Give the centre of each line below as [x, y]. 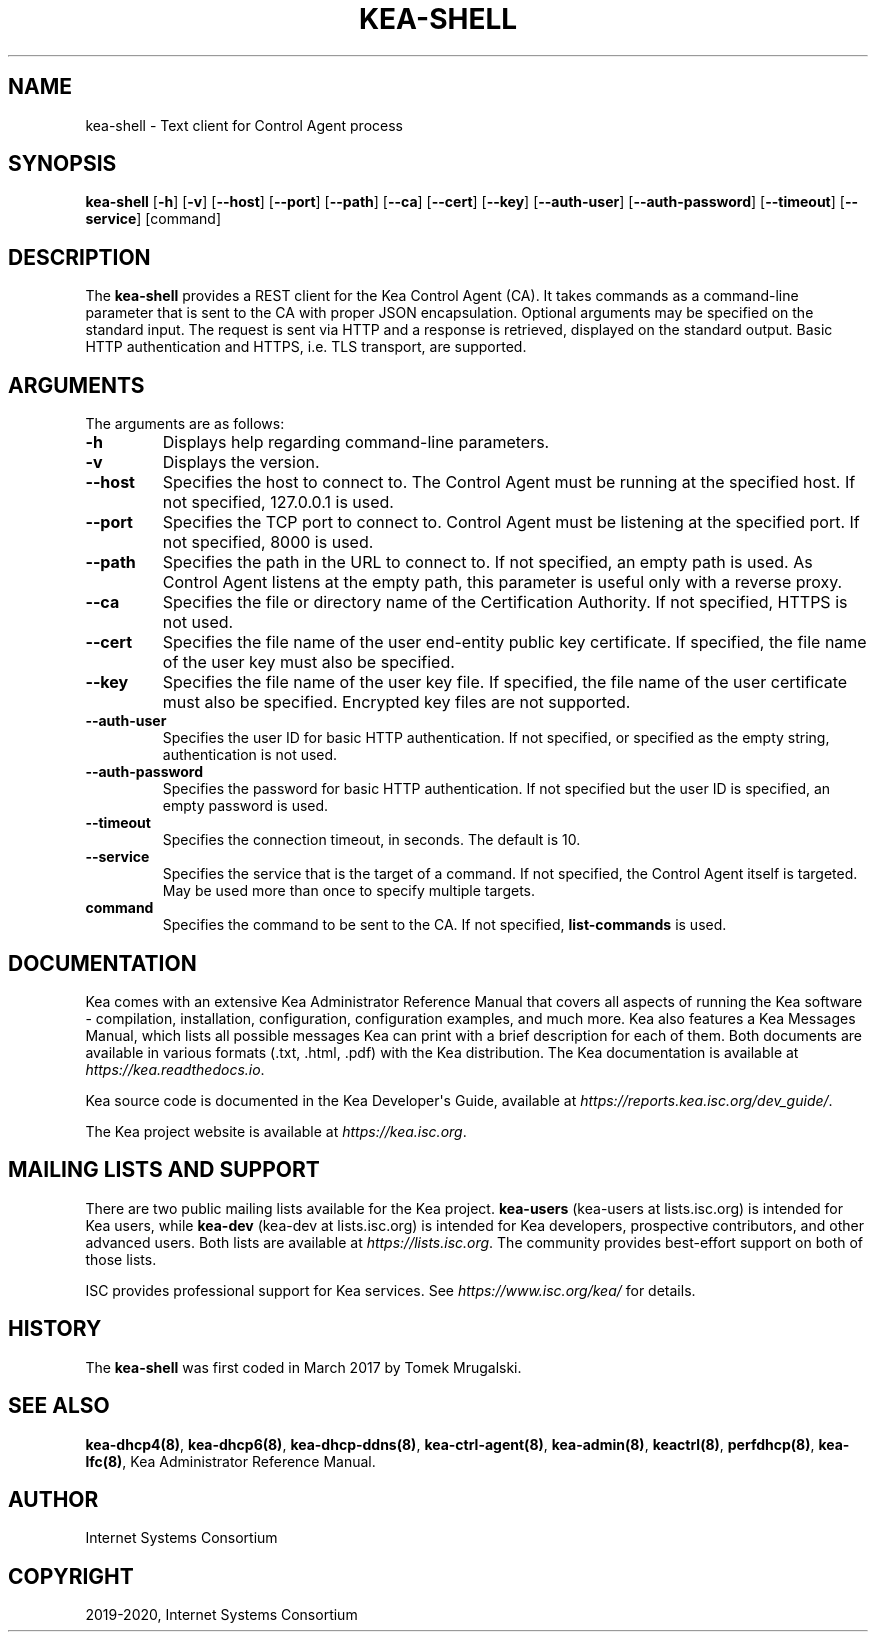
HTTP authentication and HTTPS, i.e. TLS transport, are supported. [306, 347]
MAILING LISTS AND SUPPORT [164, 1170]
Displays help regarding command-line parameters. [356, 442]
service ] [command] [153, 219]
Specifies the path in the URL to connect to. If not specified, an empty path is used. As [487, 562]
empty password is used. [245, 806]
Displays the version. [241, 462]
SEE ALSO [59, 1406]
